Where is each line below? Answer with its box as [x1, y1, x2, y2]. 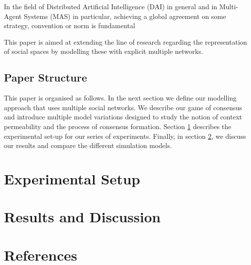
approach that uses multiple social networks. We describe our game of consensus [4, 102, 242, 112]
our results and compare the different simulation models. [4, 140, 172, 150]
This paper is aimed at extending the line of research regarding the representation [4, 36, 247, 47]
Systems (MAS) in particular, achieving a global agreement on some [24, 11, 226, 21]
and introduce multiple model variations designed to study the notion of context [4, 112, 242, 122]
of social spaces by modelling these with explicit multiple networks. [4, 46, 204, 56]
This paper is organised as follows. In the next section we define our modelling [4, 93, 237, 103]
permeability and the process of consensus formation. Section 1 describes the [4, 121, 232, 131]
